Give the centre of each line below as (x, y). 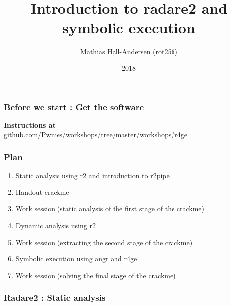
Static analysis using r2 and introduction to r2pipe (92, 175)
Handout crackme (42, 192)
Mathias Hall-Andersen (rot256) (129, 51)
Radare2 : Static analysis (55, 297)
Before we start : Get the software (74, 106)
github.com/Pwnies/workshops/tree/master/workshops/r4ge (96, 135)
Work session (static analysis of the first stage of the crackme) (110, 209)
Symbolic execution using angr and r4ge (76, 259)
